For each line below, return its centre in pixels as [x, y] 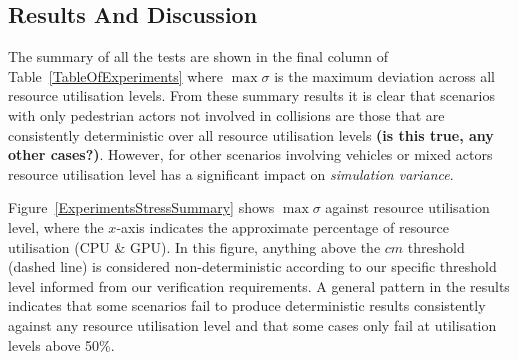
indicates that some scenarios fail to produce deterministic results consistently [247, 305]
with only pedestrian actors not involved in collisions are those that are [226, 114]
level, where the [56, 226]
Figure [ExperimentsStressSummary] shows [141, 207]
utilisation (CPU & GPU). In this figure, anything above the [194, 246]
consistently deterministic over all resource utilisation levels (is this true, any [251, 134]
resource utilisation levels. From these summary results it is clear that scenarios [251, 95]
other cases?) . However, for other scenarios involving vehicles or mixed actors [250, 154]
